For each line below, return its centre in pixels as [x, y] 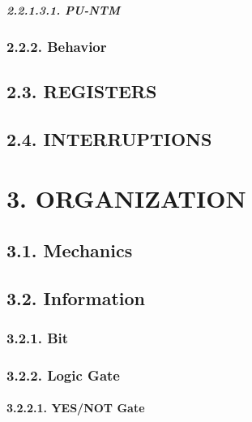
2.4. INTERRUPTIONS [109, 138]
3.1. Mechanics [70, 250]
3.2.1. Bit [38, 337]
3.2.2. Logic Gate [63, 375]
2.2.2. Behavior [57, 46]
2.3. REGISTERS [82, 90]
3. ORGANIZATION [126, 198]
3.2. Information [76, 297]
